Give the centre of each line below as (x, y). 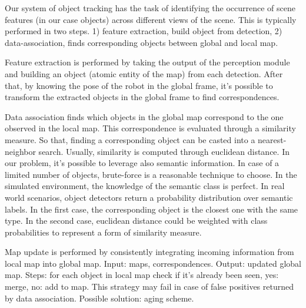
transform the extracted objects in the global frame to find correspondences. (142, 97)
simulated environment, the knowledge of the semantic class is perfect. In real (145, 186)
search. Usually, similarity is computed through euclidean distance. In (164, 151)
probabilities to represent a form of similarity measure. (103, 232)
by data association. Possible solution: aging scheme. (99, 298)
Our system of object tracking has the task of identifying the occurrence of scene (150, 8)
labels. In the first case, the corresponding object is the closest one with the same (152, 209)
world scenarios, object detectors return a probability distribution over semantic (149, 197)
